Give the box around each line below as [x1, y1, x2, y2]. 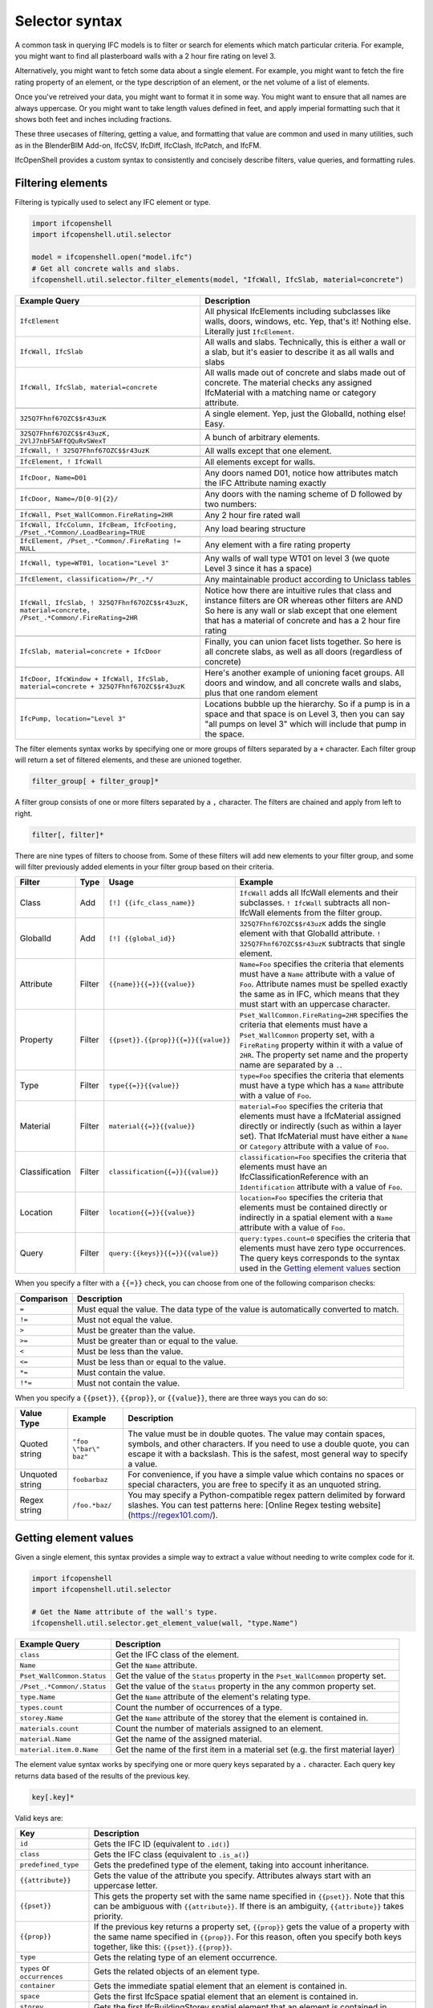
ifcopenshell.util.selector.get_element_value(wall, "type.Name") [31, 1618, 298, 1628]
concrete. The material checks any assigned [204, 377, 372, 388]
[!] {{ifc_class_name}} [108, 898, 196, 907]
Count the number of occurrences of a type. [115, 1702, 282, 1713]
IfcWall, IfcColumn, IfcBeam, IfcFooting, [19, 520, 177, 529]
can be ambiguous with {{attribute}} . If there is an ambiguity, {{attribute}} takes [93, 1900, 404, 1912]
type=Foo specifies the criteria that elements [239, 1070, 404, 1081]
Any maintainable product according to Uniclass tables [204, 573, 411, 585]
